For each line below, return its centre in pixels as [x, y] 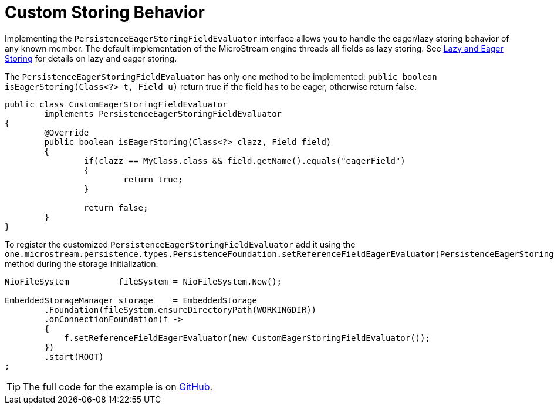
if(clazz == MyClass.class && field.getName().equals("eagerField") [244, 160]
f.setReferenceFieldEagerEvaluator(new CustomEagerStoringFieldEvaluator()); [247, 338]
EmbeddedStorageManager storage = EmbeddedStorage [131, 300]
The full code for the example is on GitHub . [118, 386]
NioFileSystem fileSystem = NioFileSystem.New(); [143, 281]
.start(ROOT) [74, 356]
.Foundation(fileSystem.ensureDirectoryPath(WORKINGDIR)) [180, 310]
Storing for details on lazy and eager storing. [91, 58]
